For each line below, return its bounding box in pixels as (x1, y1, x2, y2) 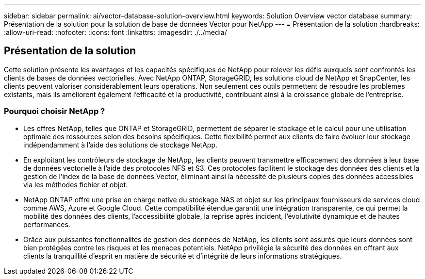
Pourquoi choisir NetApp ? (4, 106, 105, 116)
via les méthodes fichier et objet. (23, 180, 128, 189)
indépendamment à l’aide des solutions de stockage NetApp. (23, 140, 218, 149)
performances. (23, 220, 70, 229)
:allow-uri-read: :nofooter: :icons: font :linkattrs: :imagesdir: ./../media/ (4, 28, 227, 36)
